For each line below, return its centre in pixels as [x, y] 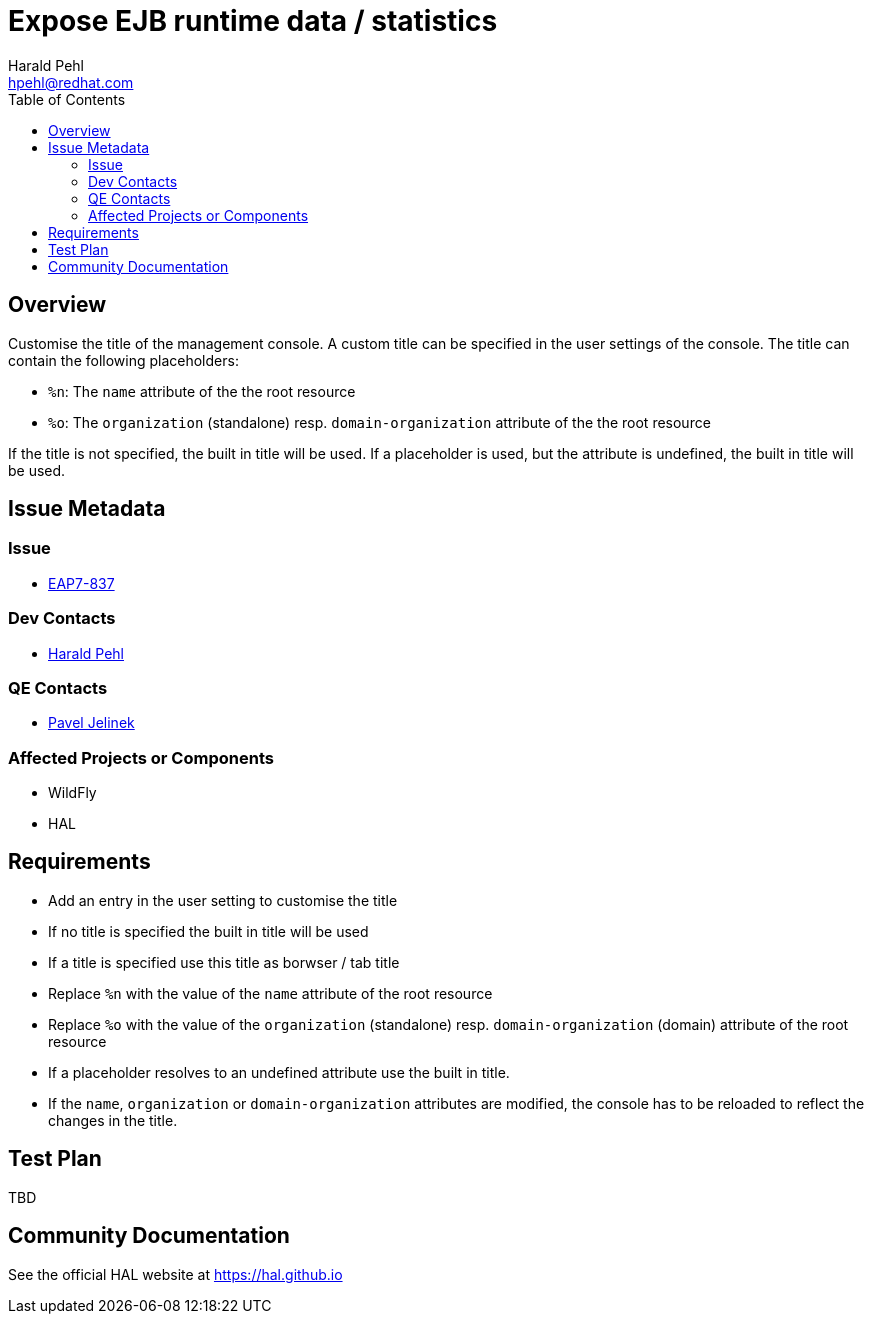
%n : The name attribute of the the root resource [202, 391]
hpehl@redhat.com [71, 82]
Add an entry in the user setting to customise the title [223, 900]
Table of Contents [67, 99]
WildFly [72, 793]
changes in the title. [113, 1120]
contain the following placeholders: [123, 360]
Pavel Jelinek [91, 723]
